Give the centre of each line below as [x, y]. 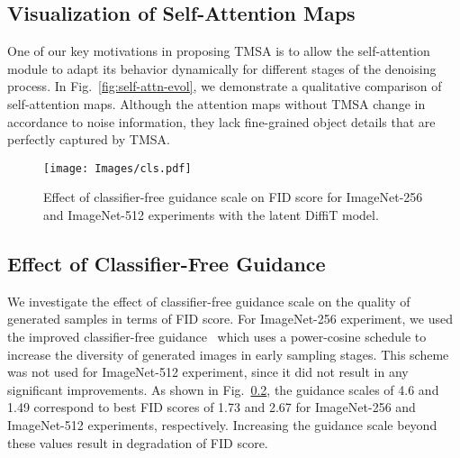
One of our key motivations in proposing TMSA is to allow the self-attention [219, 51]
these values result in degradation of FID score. [138, 442]
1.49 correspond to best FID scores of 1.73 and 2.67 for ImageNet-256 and [212, 407]
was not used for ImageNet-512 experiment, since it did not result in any [208, 372]
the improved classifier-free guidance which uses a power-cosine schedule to [217, 336]
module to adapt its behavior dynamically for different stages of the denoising [222, 68]
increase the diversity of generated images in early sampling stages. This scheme [228, 354]
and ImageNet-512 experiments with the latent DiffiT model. [211, 215]
